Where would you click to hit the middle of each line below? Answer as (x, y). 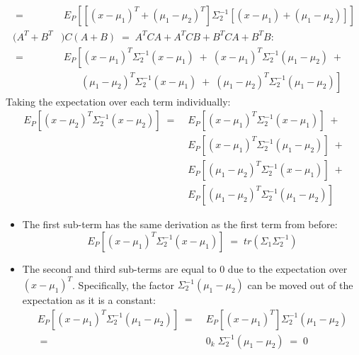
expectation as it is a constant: (89, 300)
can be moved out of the (300, 284)
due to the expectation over (287, 268)
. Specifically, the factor (124, 284)
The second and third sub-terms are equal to (119, 268)
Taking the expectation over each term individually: (118, 101)
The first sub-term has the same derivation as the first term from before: (180, 224)
